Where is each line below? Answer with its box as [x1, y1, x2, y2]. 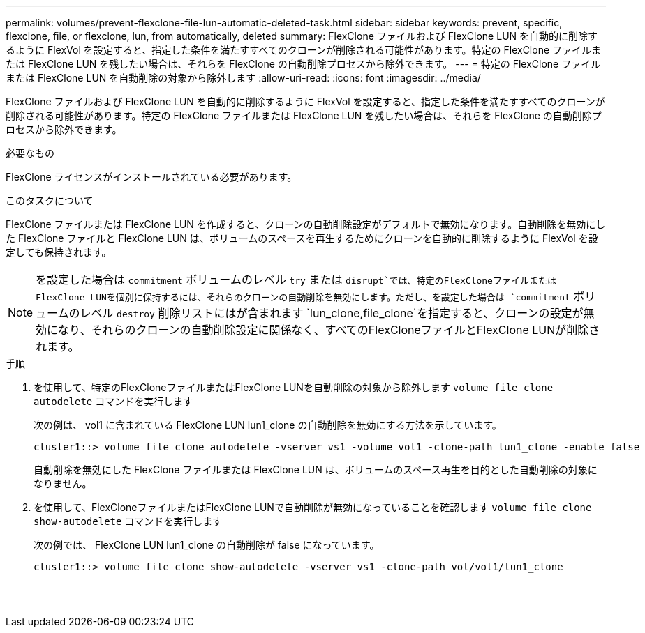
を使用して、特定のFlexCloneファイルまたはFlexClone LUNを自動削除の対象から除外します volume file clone [34, 381, 554, 393]
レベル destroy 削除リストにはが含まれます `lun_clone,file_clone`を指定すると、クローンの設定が [80, 306, 584, 320]
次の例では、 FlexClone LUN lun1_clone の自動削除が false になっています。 [34, 539, 380, 551]
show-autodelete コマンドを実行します [34, 515, 223, 527]
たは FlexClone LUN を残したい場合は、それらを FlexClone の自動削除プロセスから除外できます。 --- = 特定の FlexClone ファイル [6, 58, 601, 70]
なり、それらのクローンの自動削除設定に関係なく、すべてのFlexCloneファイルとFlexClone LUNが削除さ [58, 323, 600, 337]
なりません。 [34, 478, 92, 489]
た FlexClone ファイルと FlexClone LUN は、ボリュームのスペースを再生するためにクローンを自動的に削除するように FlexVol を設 [6, 232, 598, 244]
